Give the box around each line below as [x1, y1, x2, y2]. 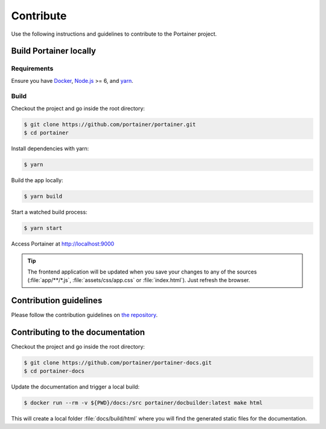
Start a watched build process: [11, 209, 88, 216]
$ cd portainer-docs [24, 368, 85, 375]
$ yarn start [24, 224, 63, 232]
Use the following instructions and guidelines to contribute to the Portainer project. [11, 30, 217, 38]
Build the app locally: [11, 177, 63, 184]
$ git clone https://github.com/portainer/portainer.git [24, 121, 196, 128]
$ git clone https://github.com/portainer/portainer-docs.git [24, 359, 212, 366]
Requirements [11, 64, 54, 73]
